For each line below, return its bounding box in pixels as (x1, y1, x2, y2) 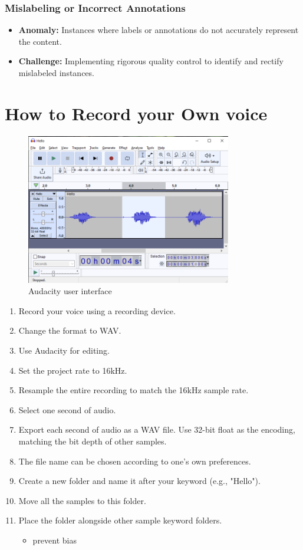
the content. (18, 35, 62, 47)
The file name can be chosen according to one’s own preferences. (18, 455, 251, 467)
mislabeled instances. (18, 67, 94, 78)
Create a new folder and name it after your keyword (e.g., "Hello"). (18, 475, 261, 487)
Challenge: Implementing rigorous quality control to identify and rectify (18, 55, 284, 67)
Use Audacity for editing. (18, 344, 110, 357)
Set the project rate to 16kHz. (18, 364, 127, 376)
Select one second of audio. (18, 403, 116, 416)
